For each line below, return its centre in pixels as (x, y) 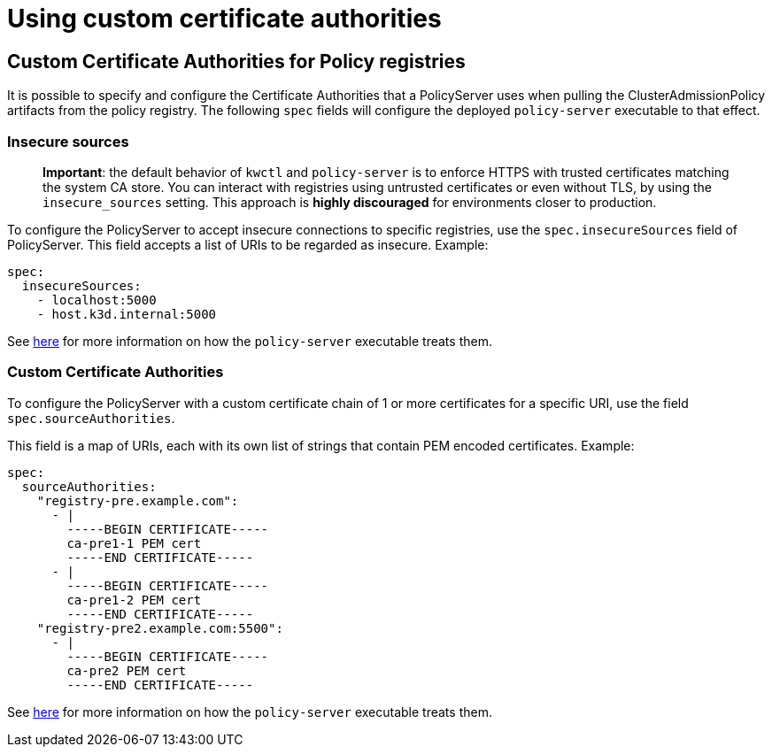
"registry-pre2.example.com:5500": (160, 628)
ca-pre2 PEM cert (127, 670)
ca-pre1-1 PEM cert (134, 543)
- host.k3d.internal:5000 (127, 314)
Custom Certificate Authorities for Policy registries (236, 61)
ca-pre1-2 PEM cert (134, 600)
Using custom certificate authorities (224, 19)
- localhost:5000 (96, 300)
